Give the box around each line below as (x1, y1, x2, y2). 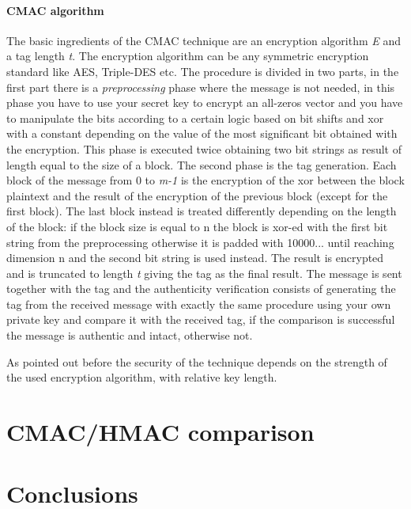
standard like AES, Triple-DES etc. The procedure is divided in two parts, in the (6, 63, 399, 79)
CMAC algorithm (6, 2, 104, 18)
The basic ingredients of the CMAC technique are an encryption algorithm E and (6, 32, 402, 48)
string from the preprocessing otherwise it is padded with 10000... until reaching (6, 234, 394, 250)
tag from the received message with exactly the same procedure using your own (6, 295, 391, 312)
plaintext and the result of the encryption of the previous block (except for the (6, 187, 388, 203)
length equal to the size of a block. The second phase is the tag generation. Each (6, 156, 397, 173)
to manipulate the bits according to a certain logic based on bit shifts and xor (6, 109, 384, 126)
